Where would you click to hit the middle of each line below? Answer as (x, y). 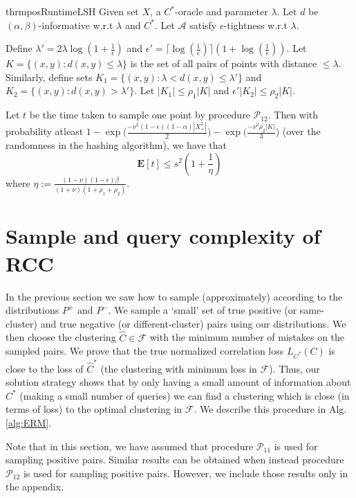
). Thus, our (294, 368)
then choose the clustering (61, 337)
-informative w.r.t (76, 25)
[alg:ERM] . (29, 422)
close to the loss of (45, 368)
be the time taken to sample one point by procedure (140, 115)
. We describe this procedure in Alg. (270, 409)
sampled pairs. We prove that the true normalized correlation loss (145, 351)
